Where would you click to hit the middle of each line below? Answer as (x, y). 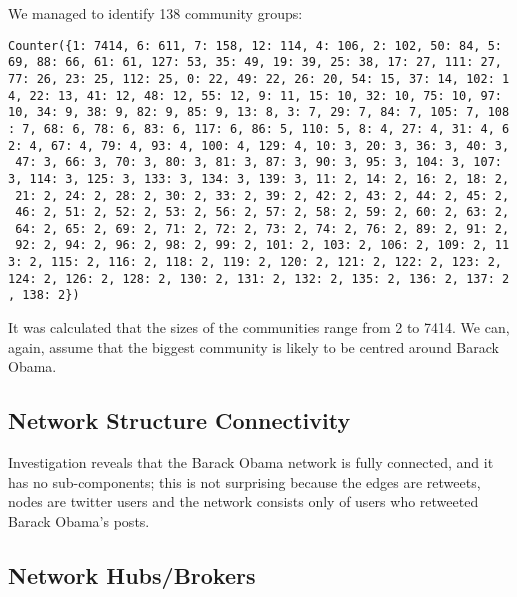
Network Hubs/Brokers (132, 574)
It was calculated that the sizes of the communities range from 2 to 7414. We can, (259, 327)
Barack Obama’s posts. (79, 520)
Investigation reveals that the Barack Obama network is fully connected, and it (251, 462)
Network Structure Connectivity (179, 420)
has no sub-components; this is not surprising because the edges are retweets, (244, 481)
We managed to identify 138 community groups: (155, 13)
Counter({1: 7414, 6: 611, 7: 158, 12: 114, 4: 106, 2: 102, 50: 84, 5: (255, 45)
